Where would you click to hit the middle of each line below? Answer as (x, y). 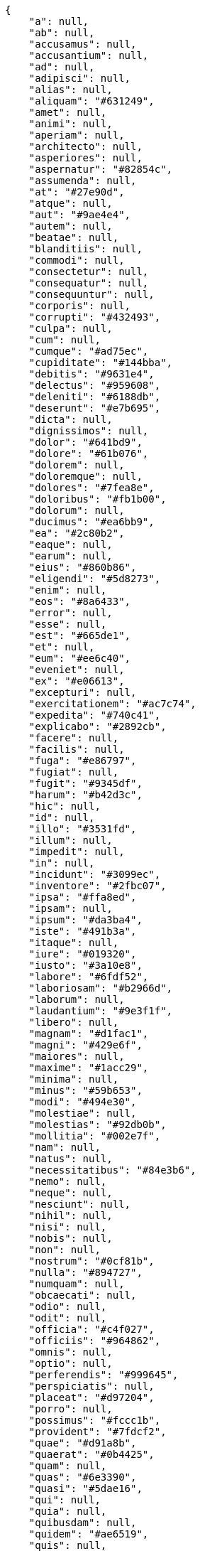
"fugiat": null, (74, 772)
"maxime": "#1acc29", (89, 1068)
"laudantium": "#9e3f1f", (101, 1011)
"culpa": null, (71, 328)
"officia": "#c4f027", (91, 1329)
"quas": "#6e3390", (83, 1477)
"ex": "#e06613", (77, 681)
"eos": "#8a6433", (80, 601)
